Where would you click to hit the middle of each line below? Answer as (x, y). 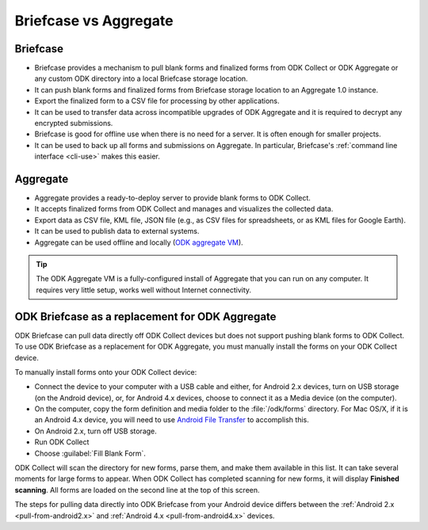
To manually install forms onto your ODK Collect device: (106, 372)
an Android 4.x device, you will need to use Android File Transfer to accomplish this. (172, 420)
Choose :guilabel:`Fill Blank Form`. (90, 453)
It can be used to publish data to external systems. (117, 231)
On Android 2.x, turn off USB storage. (96, 431)
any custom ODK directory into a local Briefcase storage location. (141, 78)
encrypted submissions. (74, 124)
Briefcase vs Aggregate (94, 21)
